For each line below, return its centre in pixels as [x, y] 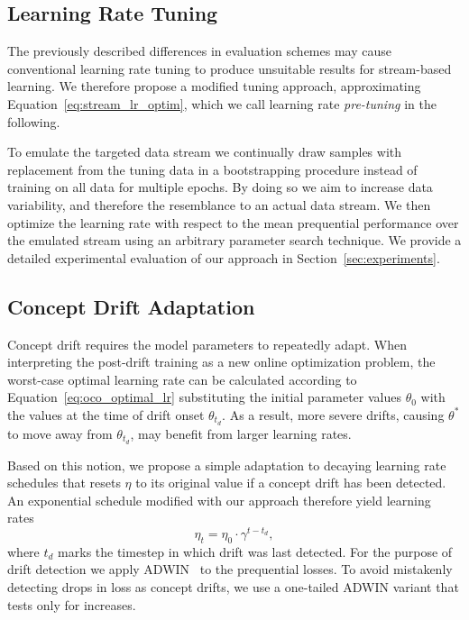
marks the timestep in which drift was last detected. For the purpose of [255, 551]
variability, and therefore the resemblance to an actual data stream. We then [219, 204]
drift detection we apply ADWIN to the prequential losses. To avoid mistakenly [230, 569]
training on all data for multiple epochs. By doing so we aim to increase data [220, 187]
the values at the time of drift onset [106, 414]
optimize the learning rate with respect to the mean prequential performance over [233, 222]
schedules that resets [64, 483]
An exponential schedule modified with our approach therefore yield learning [219, 500]
